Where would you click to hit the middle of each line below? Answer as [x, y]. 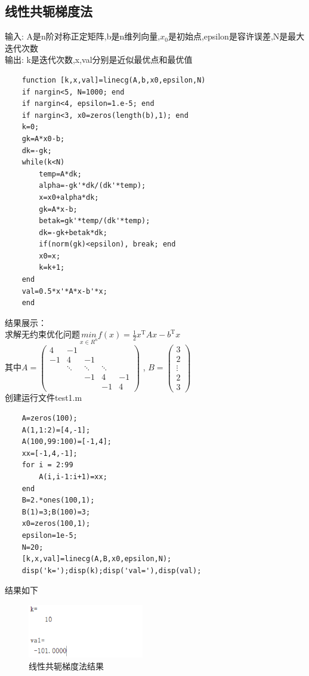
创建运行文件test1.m [44, 398]
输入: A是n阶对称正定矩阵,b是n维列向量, [83, 36]
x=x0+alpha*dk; [69, 197]
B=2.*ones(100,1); [58, 500]
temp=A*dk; [60, 174]
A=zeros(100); [50, 418]
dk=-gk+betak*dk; [73, 232]
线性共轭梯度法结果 [66, 666]
